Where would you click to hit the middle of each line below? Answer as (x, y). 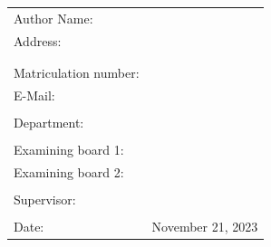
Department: (49, 122)
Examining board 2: (69, 171)
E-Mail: (34, 95)
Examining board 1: (69, 149)
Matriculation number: (77, 72)
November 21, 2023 (205, 226)
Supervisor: (45, 199)
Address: (38, 40)
